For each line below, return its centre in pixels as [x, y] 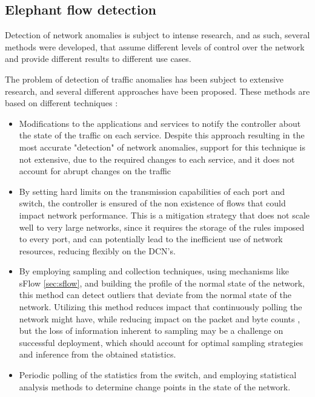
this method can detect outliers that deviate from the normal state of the [155, 295]
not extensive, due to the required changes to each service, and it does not [157, 159]
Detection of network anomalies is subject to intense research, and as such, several [157, 35]
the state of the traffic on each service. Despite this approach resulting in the [162, 135]
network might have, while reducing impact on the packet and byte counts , [160, 318]
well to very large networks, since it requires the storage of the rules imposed [162, 227]
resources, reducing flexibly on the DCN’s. [97, 250]
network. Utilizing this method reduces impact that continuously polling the [161, 307]
